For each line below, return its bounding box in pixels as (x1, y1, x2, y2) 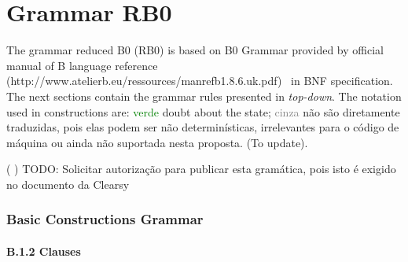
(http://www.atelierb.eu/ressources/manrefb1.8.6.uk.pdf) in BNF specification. (6, 72, 393, 89)
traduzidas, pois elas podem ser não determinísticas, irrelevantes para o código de (6, 119, 399, 135)
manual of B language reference (6, 57, 158, 73)
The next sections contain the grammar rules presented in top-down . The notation (6, 87, 402, 104)
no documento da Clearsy (6, 175, 130, 192)
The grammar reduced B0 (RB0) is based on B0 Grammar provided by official (6, 42, 384, 58)
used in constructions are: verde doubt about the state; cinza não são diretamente (6, 103, 400, 120)
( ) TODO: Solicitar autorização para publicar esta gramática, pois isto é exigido (6, 161, 396, 177)
